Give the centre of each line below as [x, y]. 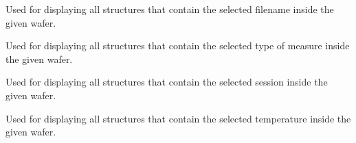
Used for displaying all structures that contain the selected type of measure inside [178, 45]
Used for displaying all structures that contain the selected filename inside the [170, 9]
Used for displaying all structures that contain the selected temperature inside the [178, 118]
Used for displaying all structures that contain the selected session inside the [167, 82]
